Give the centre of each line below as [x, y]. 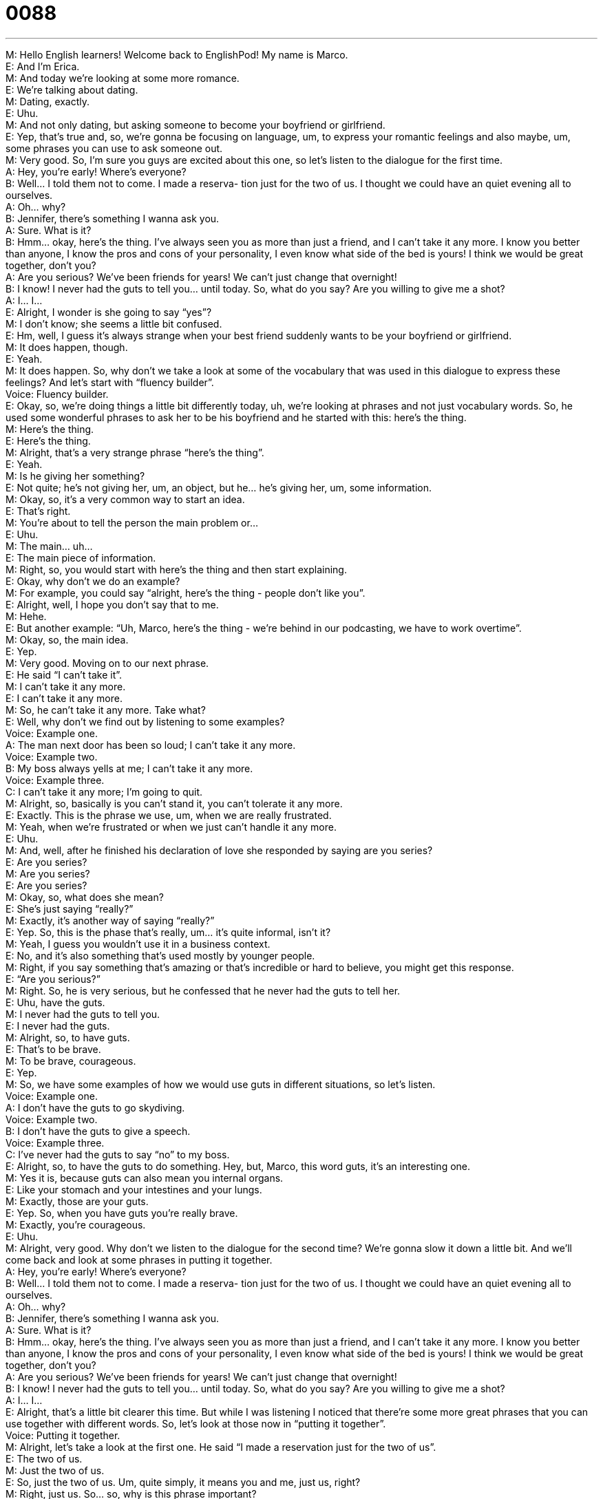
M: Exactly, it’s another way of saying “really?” [110, 920]
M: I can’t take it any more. [66, 686]
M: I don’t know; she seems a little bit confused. [114, 323]
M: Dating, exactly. [48, 101]
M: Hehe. [26, 616]
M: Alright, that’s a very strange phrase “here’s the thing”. [135, 452]
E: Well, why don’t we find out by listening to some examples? [145, 721]
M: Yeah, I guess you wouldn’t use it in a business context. [138, 944]
